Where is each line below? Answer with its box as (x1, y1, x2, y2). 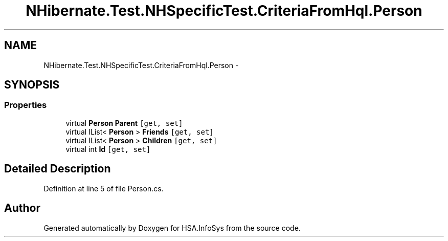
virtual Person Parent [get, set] (65, 118, 183, 127)
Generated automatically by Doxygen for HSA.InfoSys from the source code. (43, 223, 301, 232)
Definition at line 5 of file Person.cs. (43, 184, 164, 193)
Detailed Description (4, 162, 111, 176)
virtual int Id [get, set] (65, 144, 151, 154)
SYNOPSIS (4, 78, 60, 92)
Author (4, 202, 40, 215)
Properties (4, 100, 47, 111)
